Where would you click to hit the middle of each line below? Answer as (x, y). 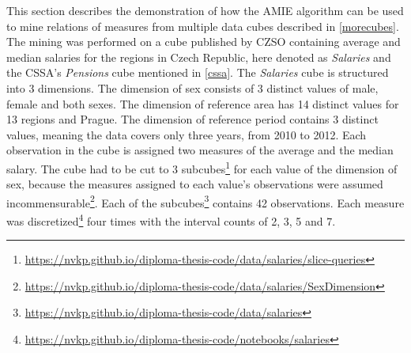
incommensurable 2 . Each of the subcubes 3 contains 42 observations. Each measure (205, 201)
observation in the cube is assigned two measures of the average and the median (200, 150)
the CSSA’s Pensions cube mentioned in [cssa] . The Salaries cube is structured (198, 72)
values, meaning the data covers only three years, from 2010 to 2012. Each (187, 134)
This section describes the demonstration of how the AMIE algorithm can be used (205, 10)
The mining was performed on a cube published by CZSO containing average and (204, 42)
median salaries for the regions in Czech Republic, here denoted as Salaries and (199, 57)
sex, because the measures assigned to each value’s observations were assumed (195, 184)
